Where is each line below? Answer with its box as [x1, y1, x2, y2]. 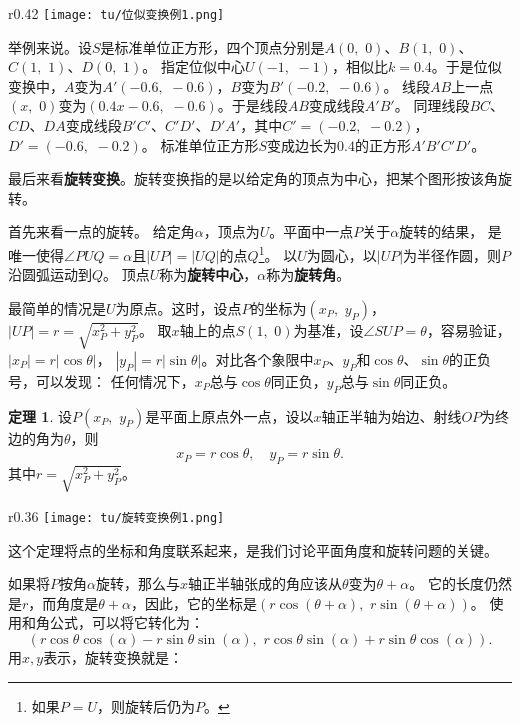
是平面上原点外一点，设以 [145, 405, 314, 426]
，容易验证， [426, 319, 511, 340]
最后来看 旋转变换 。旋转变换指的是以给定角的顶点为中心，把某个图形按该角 [8, 168, 498, 189]
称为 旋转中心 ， [159, 264, 258, 285]
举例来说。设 [8, 36, 92, 57]
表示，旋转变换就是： [43, 646, 184, 667]
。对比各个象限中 [201, 348, 314, 369]
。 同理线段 [394, 95, 470, 116]
